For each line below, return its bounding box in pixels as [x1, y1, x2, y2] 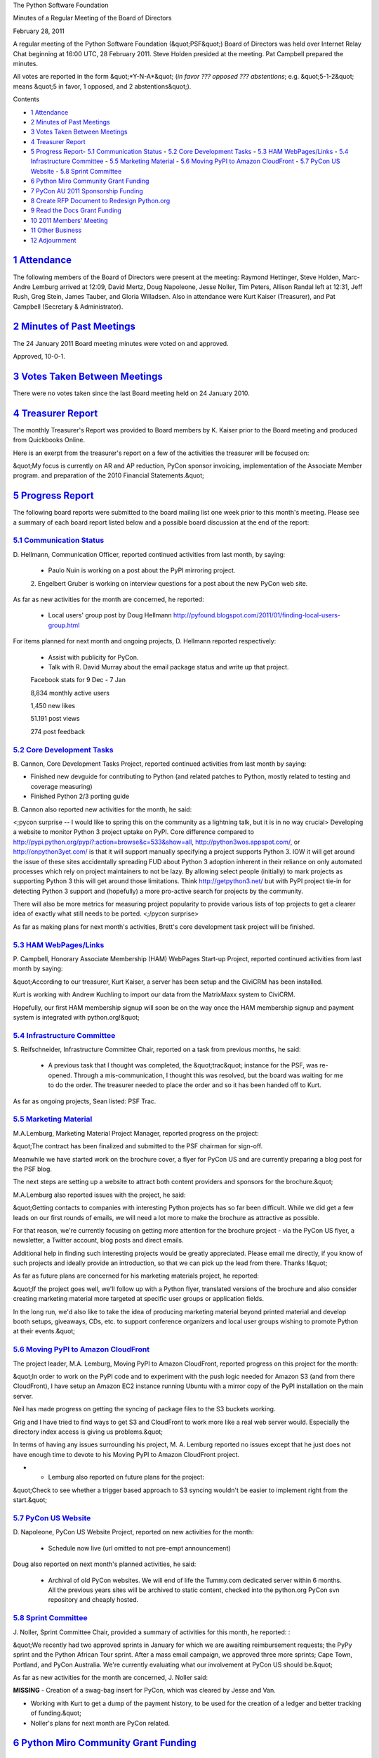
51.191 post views [30, 714, 80, 723]
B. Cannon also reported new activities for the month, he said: [13, 805, 192, 814]
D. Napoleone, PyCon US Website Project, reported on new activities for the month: [13, 1528, 254, 1536]
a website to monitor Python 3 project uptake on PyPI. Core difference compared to [13, 828, 254, 836]
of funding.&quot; [30, 1709, 82, 1717]
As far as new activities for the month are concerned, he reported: [13, 595, 204, 603]
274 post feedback [30, 727, 86, 736]
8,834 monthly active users [30, 688, 110, 697]
